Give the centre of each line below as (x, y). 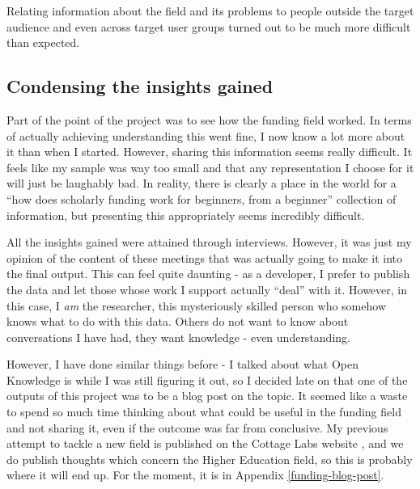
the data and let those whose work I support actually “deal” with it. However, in (207, 289)
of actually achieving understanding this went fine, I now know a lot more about (206, 135)
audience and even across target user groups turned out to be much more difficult (209, 26)
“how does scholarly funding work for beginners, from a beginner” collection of (202, 198)
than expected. (43, 42)
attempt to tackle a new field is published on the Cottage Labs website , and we (205, 443)
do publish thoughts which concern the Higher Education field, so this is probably (210, 459)
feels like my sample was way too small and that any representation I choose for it (210, 167)
